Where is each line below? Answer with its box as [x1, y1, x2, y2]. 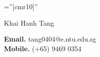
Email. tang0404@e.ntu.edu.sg [4, 34, 96, 44]
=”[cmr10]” [4, 1, 38, 11]
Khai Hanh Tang [4, 17, 54, 28]
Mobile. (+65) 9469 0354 [4, 43, 81, 53]
